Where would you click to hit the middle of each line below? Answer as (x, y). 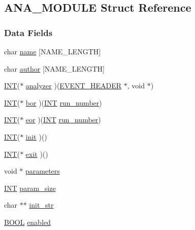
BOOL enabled (27, 222)
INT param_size (30, 188)
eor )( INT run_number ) (63, 120)
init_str (41, 205)
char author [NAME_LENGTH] (54, 68)
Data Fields (28, 32)
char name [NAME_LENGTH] (53, 51)
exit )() (37, 154)
